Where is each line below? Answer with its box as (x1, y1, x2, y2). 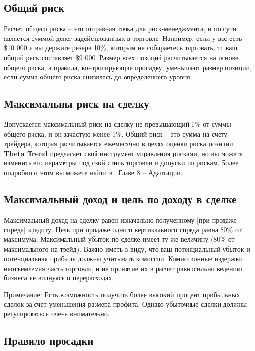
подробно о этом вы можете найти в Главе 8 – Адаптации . (4, 167, 183, 177)
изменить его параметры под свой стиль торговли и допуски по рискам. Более (4, 157, 239, 168)
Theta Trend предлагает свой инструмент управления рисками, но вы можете (4, 148, 243, 158)
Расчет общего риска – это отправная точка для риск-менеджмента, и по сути (4, 23, 237, 34)
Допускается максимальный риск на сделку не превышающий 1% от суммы (4, 118, 231, 129)
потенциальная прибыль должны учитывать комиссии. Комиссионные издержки (4, 253, 243, 264)
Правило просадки (4, 333, 94, 348)
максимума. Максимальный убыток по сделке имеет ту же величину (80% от (4, 234, 235, 244)
